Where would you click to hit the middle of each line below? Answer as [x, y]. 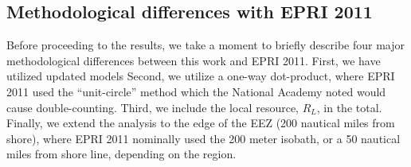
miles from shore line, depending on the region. [121, 154]
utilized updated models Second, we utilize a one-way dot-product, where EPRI [201, 76]
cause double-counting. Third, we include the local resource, [153, 107]
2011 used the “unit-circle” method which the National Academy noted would [196, 91]
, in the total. [349, 107]
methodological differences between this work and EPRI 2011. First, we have [194, 60]
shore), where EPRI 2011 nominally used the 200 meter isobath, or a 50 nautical [204, 138]
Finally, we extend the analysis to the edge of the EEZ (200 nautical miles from [201, 123]
